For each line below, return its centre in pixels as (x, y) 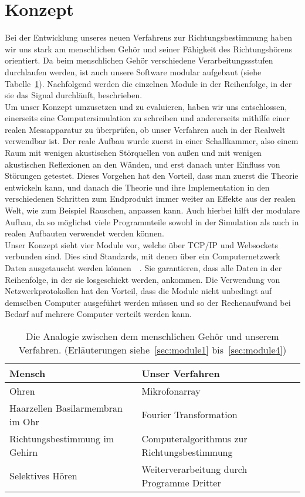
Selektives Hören (43, 476)
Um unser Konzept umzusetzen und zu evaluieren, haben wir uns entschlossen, (146, 106)
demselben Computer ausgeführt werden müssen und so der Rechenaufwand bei (148, 302)
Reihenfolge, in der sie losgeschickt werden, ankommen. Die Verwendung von (143, 279)
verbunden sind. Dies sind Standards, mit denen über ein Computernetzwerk (143, 256)
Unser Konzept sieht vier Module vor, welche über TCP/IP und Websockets (141, 244)
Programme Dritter (181, 482)
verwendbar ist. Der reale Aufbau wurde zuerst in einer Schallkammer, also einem (152, 141)
